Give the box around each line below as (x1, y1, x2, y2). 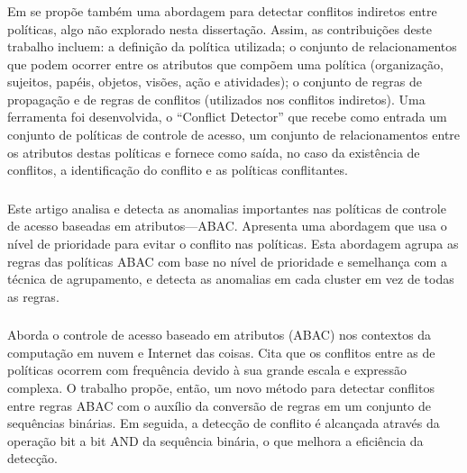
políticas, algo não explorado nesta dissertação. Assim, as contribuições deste (7, 19, 432, 38)
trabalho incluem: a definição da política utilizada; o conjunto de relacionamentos (7, 37, 457, 56)
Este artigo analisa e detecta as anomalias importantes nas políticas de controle (7, 198, 446, 217)
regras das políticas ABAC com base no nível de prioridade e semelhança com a (7, 251, 447, 270)
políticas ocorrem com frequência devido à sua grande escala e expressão (7, 360, 407, 379)
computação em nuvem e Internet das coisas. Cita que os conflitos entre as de (7, 342, 435, 361)
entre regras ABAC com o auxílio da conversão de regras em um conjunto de (7, 396, 431, 414)
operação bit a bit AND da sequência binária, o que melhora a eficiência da (7, 431, 424, 450)
